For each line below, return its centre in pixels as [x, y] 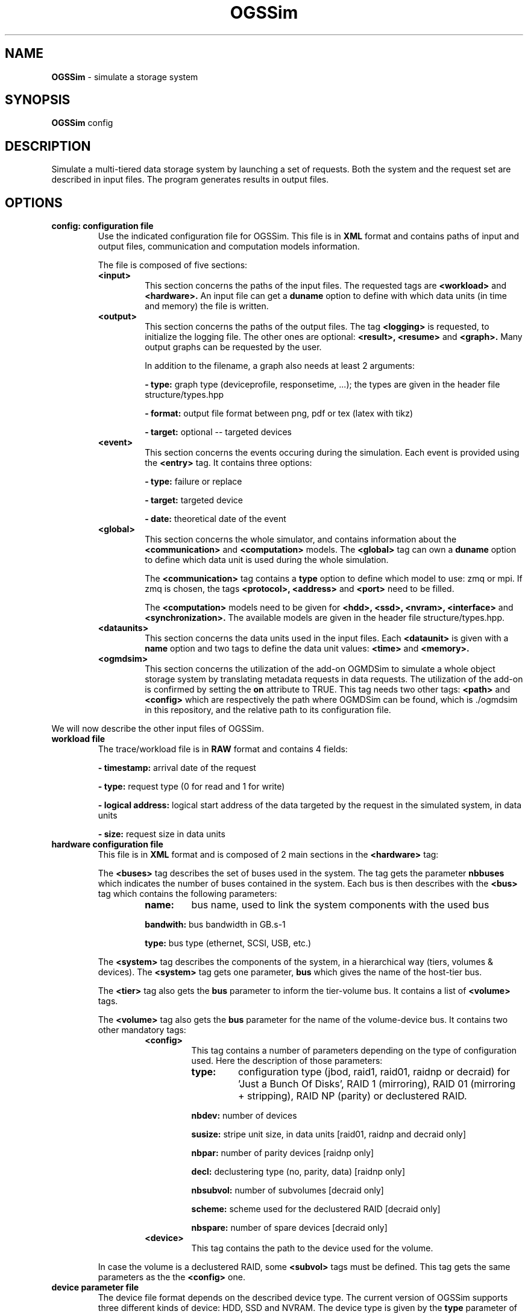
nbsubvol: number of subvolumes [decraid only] [288, 1190]
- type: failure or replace [193, 482]
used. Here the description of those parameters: [287, 1061]
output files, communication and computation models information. [229, 247]
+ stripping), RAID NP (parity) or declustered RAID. [352, 1096]
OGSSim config [82, 123]
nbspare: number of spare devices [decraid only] [289, 1228]
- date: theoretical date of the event [215, 519]
